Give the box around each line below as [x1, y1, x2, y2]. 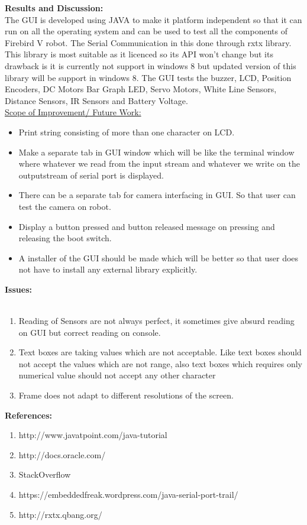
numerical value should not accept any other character [18, 369, 216, 381]
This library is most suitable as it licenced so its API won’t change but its [5, 48, 273, 60]
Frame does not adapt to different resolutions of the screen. [18, 389, 234, 401]
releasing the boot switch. [18, 232, 112, 244]
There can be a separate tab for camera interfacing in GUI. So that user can [18, 189, 296, 201]
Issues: [5, 283, 32, 295]
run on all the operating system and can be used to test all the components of [5, 25, 288, 37]
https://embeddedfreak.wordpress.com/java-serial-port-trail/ [18, 488, 238, 500]
